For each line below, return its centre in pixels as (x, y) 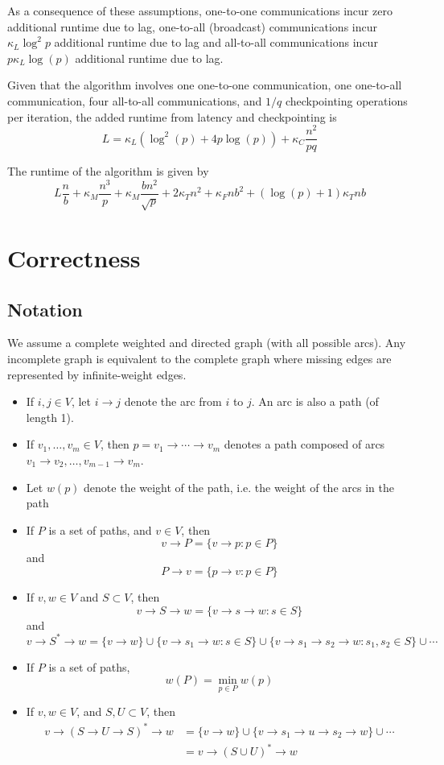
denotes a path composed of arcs (304, 444)
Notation (45, 309)
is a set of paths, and (100, 529)
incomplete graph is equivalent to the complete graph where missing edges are (199, 358)
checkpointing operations (346, 100)
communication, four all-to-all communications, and (135, 100)
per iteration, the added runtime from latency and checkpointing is (172, 116)
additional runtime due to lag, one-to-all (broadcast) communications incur (192, 26)
